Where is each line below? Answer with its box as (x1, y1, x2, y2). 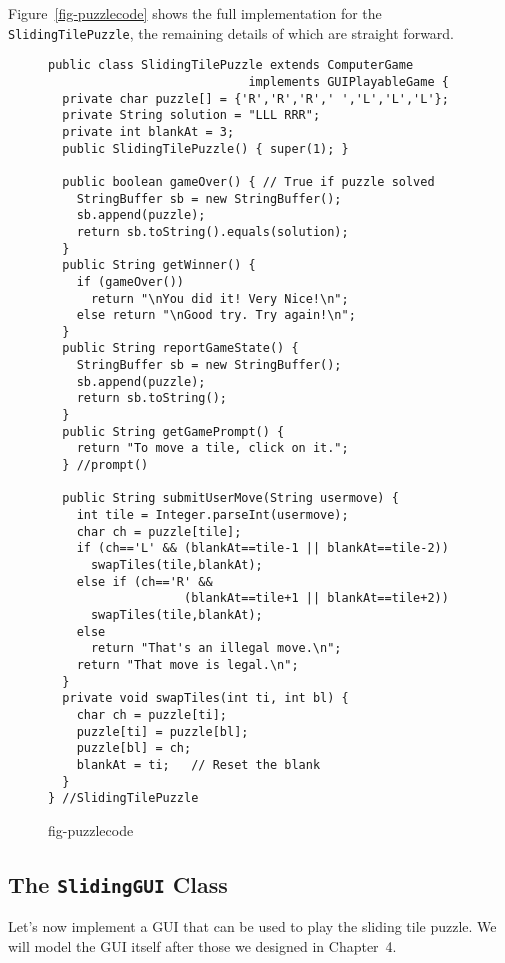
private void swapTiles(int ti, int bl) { (62, 691, 349, 706)
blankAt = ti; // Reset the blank (76, 757, 321, 772)
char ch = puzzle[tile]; (76, 524, 242, 539)
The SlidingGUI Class (8, 868, 228, 899)
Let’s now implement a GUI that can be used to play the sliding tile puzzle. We (8, 916, 497, 937)
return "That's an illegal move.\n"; (90, 641, 342, 656)
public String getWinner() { (62, 258, 256, 273)
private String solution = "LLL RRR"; (62, 108, 321, 123)
